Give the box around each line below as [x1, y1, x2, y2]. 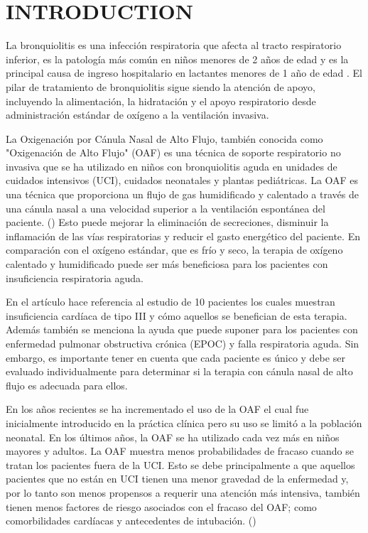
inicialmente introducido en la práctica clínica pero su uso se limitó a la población [6, 415, 362, 430]
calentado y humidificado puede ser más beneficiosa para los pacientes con [6, 257, 328, 271]
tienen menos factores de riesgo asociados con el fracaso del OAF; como [6, 499, 317, 514]
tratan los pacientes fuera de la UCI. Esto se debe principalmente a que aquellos [6, 457, 355, 472]
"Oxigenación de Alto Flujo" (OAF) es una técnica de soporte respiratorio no [6, 145, 341, 160]
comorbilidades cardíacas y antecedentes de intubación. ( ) [6, 513, 256, 528]
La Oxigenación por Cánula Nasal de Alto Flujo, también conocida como [6, 131, 323, 146]
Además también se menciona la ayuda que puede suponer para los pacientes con [6, 322, 358, 337]
